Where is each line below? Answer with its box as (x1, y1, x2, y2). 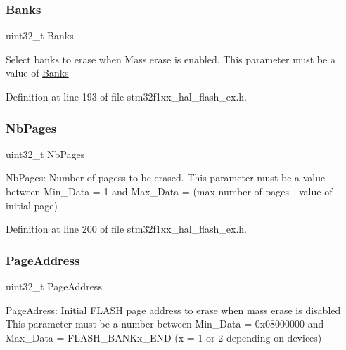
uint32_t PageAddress (6, 279, 102, 293)
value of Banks (6, 65, 69, 80)
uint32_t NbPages (6, 146, 85, 161)
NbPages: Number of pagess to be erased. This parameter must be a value (6, 170, 326, 185)
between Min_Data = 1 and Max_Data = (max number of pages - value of (6, 184, 333, 198)
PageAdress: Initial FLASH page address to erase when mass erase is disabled (6, 302, 341, 317)
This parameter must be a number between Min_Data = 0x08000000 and (6, 316, 324, 331)
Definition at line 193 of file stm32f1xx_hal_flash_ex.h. (6, 89, 247, 103)
